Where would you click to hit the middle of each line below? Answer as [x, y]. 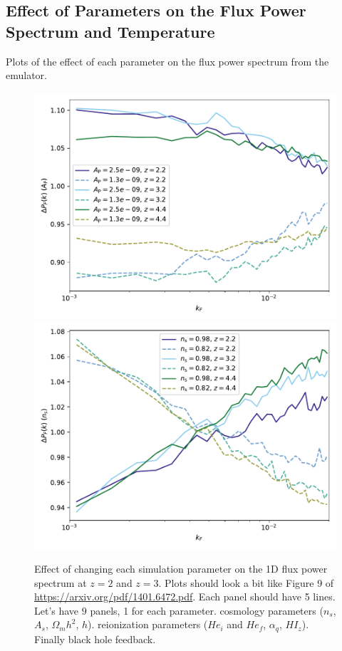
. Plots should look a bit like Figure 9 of [246, 582]
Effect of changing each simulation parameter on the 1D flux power [181, 568]
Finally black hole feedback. [95, 639]
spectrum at [61, 582]
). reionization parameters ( [148, 624]
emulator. [26, 75]
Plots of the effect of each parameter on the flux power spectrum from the [167, 61]
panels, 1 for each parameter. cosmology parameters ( [207, 610]
